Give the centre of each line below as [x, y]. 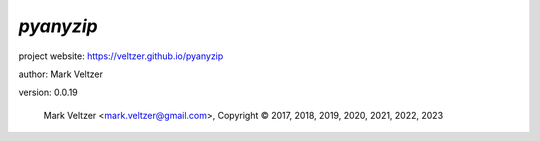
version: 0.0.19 [48, 92]
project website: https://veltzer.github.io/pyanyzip [121, 56]
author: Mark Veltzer [61, 74]
